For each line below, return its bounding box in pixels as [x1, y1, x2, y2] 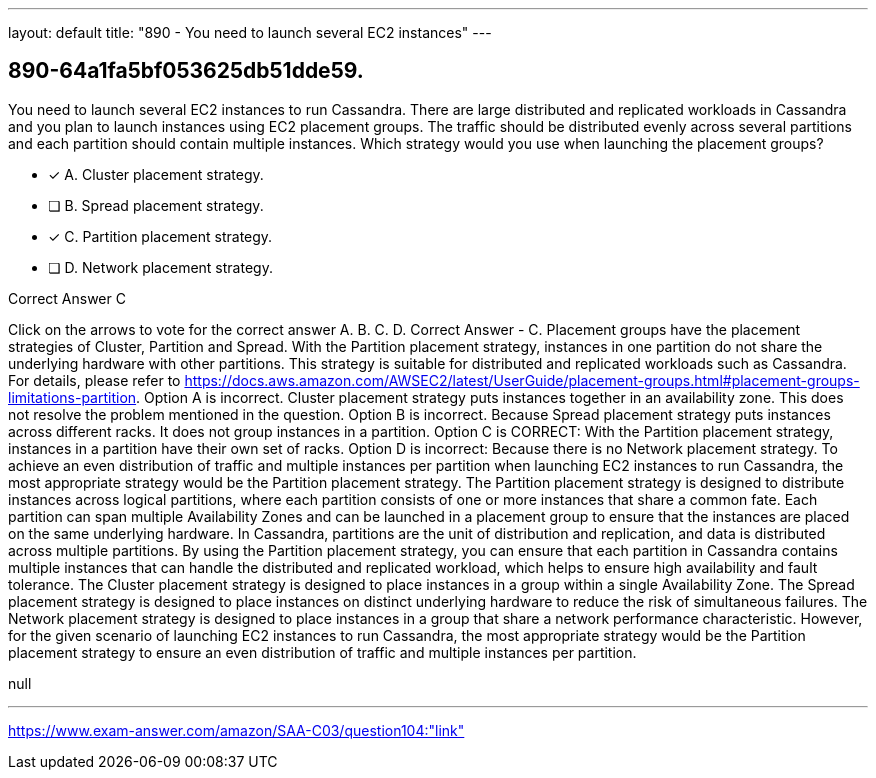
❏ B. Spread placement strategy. [48, 196, 264, 214]
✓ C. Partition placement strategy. [48, 227, 273, 245]
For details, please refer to [8, 371, 181, 389]
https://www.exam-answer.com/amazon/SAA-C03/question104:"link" [8, 721, 465, 739]
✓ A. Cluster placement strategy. [48, 165, 264, 183]
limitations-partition [8, 388, 137, 406]
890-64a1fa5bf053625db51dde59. [8, 58, 364, 84]
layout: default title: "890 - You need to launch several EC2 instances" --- [8, 24, 492, 41]
